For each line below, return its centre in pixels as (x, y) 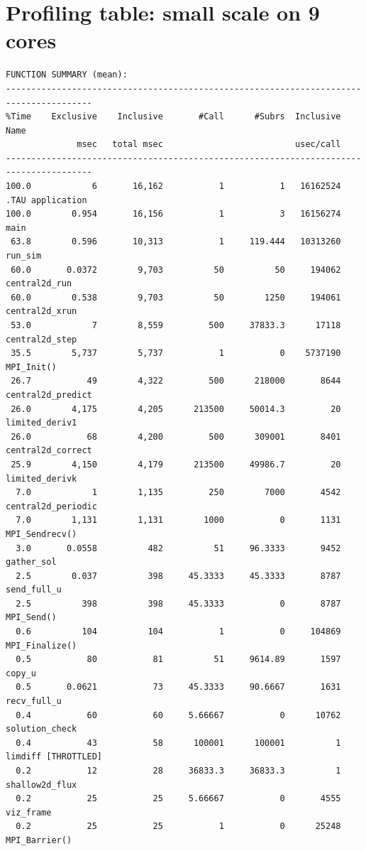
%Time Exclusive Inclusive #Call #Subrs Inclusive (173, 117)
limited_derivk (41, 478)
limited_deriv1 (41, 423)
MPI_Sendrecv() (41, 534)
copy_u (21, 673)
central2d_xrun (41, 311)
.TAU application (46, 200)
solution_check (41, 729)
